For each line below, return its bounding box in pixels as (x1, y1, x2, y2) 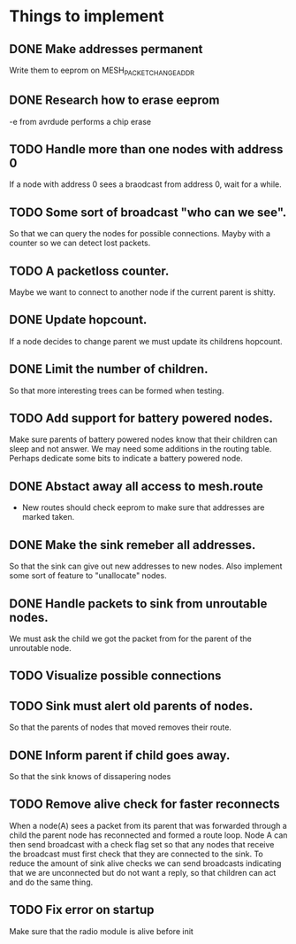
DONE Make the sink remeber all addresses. (9, 538, 256, 553)
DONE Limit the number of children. (9, 361, 209, 377)
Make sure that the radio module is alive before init (9, 925, 194, 936)
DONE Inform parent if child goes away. (9, 747, 231, 762)
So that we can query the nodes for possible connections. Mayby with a (9, 228, 271, 239)
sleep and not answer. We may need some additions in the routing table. (9, 444, 272, 454)
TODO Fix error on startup (9, 902, 155, 917)
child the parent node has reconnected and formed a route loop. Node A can (9, 830, 288, 840)
